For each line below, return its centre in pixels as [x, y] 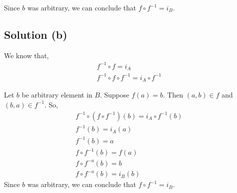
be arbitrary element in [57, 95]
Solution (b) [36, 34]
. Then [173, 95]
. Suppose [115, 95]
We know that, [27, 55]
